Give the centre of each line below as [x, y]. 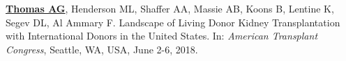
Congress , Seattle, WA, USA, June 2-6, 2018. [102, 49]
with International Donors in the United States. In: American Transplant [162, 36]
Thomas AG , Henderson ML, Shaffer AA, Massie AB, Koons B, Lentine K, [170, 8]
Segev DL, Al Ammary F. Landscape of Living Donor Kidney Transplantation [173, 22]
